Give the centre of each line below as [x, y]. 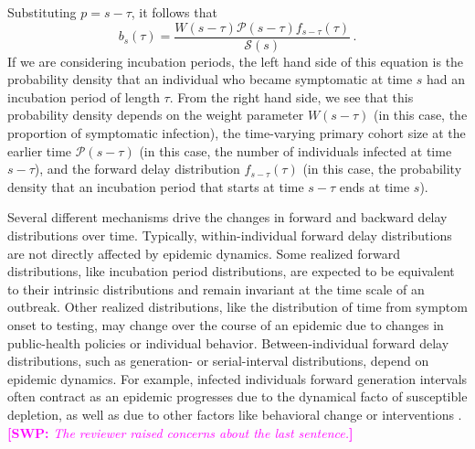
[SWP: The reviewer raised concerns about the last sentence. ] [180, 432]
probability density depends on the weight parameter [156, 115]
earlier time [40, 150]
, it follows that [174, 12]
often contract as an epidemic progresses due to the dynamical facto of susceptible [237, 396]
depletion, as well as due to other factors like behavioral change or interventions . [235, 414]
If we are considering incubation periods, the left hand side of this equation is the [236, 61]
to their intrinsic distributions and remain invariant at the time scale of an [216, 289]
